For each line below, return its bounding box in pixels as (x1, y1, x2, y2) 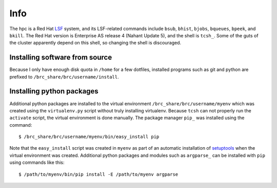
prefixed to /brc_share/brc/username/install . (9, 74, 119, 80)
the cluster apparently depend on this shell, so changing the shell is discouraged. (9, 40, 182, 46)
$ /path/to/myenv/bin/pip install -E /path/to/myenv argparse (18, 171, 179, 177)
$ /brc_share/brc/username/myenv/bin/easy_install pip (18, 134, 160, 140)
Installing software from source (9, 53, 112, 62)
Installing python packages (9, 87, 98, 96)
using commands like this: (9, 159, 65, 166)
